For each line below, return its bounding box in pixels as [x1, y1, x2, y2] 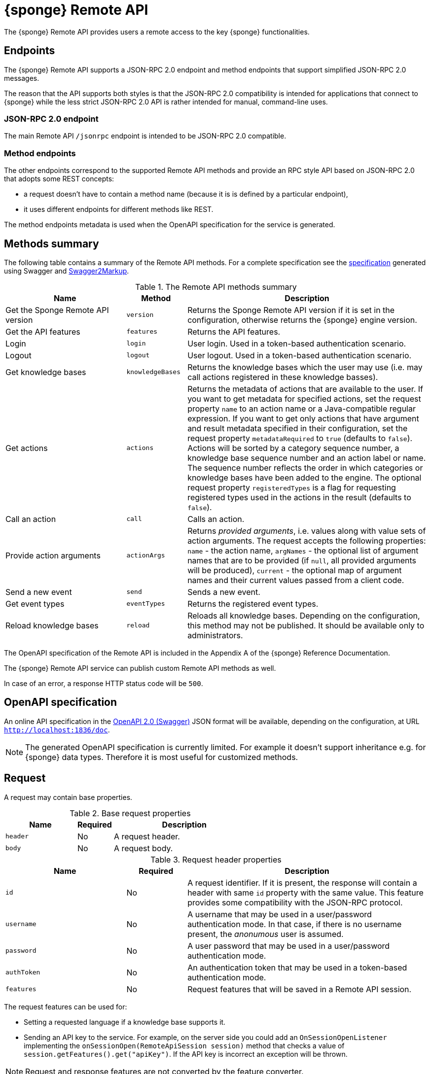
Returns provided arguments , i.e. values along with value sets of [187, 525, 426, 536]
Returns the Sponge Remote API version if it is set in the [187, 305, 395, 315]
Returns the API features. [187, 326, 281, 337]
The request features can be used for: [4, 1002, 127, 1011]
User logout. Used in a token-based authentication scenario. [187, 350, 412, 360]
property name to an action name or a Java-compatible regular [187, 403, 416, 414]
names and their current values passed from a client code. [187, 575, 404, 585]
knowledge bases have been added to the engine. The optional [187, 472, 422, 483]
